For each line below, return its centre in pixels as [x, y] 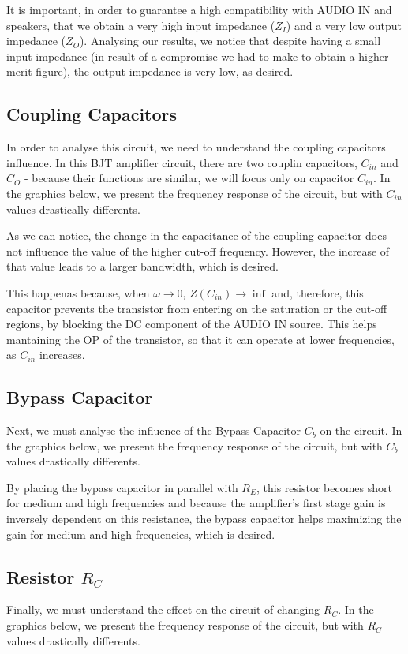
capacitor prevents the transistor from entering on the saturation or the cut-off [197, 308]
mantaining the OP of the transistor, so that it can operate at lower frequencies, [200, 339]
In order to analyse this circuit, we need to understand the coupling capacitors [196, 147]
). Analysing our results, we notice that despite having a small [230, 41]
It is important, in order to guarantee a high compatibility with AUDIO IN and [199, 9]
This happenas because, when [78, 292]
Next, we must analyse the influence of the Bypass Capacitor [154, 430]
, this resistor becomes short [324, 487]
